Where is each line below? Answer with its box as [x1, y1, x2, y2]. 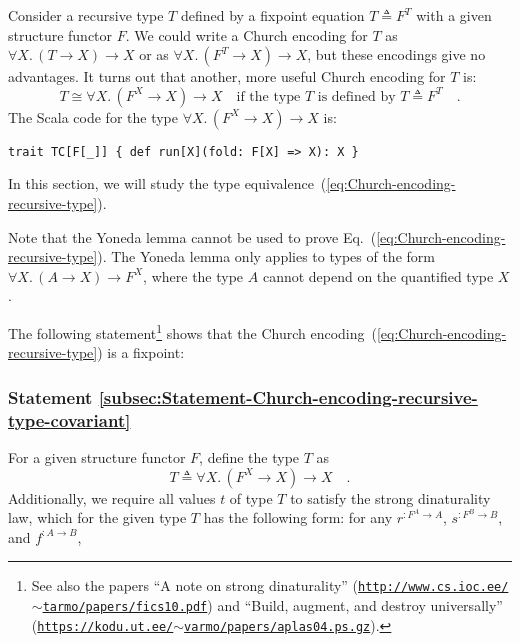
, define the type [199, 446, 300, 467]
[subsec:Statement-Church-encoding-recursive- [98, 384, 478, 409]
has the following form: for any [203, 507, 393, 528]
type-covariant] [8, 407, 131, 432]
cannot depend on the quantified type [262, 265, 494, 286]
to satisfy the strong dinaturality [290, 487, 491, 508]
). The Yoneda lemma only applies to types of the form [97, 246, 435, 267]
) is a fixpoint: [97, 342, 185, 363]
